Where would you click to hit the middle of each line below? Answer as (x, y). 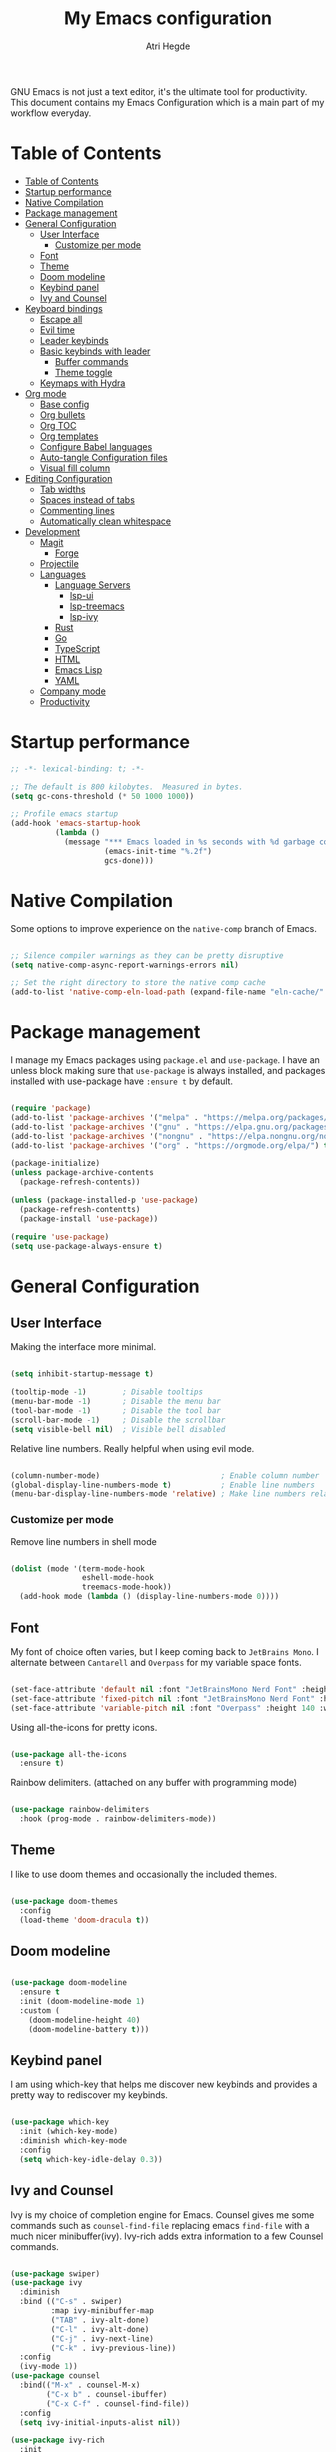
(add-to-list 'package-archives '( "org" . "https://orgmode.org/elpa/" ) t (169, 1145)
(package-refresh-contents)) (80, 1182)
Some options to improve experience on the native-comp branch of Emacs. (164, 928)
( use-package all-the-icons (69, 1754)
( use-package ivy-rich (57, 2440)
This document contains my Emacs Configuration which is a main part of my (167, 102)
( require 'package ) (51, 1108)
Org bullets (62, 414)
